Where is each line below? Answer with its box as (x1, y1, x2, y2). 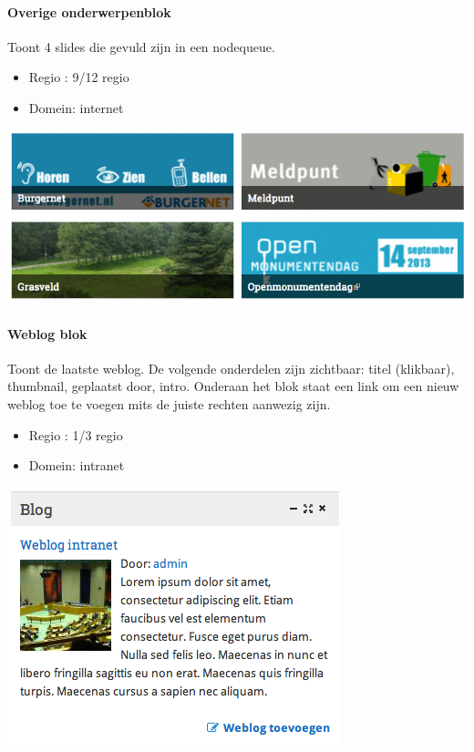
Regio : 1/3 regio (28, 425, 123, 444)
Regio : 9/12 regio (28, 67, 129, 87)
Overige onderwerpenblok (7, 2, 171, 21)
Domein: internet (28, 98, 124, 117)
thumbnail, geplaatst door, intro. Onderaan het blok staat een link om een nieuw (7, 376, 459, 396)
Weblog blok (7, 324, 88, 343)
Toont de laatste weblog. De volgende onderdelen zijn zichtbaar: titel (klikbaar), (7, 358, 455, 377)
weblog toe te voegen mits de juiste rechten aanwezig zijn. (7, 394, 331, 413)
